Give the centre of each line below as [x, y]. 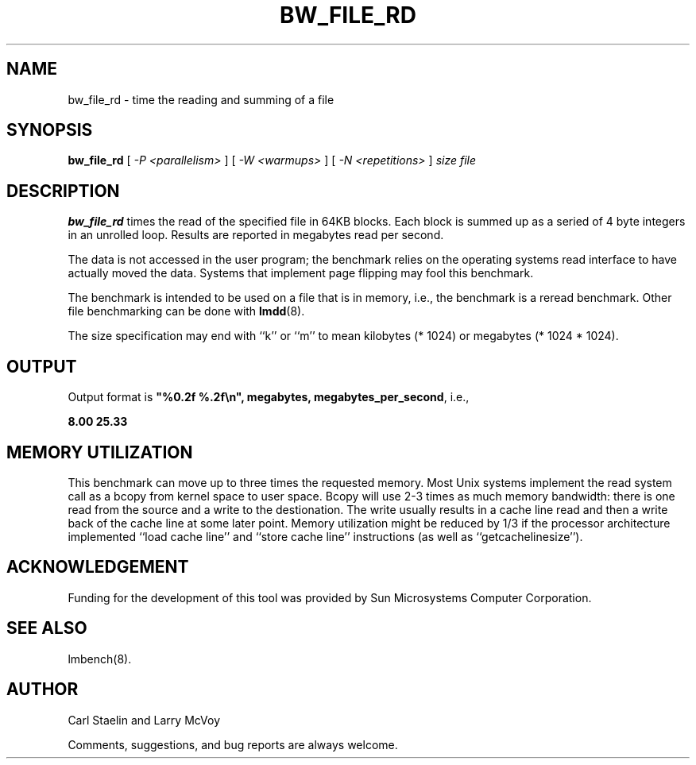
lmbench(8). [100, 659]
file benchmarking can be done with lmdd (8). [186, 311]
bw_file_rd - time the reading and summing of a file [201, 99]
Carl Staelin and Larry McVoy [144, 720]
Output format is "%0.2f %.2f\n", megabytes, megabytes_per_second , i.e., [269, 397]
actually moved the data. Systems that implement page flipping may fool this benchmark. [301, 273]
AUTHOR [43, 690]
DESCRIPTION [63, 191]
